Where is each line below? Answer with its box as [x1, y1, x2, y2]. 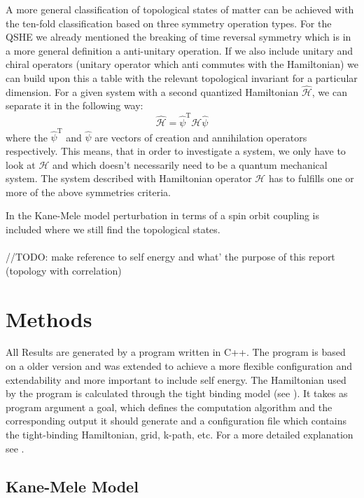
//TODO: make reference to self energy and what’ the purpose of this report [6, 249, 335, 264]
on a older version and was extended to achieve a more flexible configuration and [6, 359, 352, 373]
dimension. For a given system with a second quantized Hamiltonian [6, 84, 299, 99]
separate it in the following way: [6, 98, 143, 113]
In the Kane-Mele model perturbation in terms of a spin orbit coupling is [6, 208, 320, 223]
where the [6, 130, 48, 144]
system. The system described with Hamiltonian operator [6, 171, 252, 186]
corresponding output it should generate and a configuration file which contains [6, 413, 346, 428]
